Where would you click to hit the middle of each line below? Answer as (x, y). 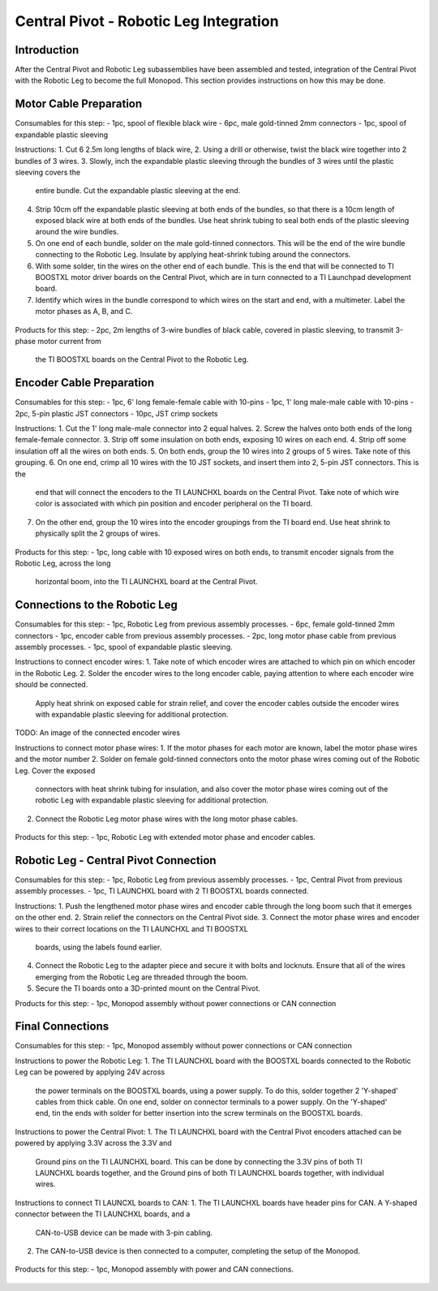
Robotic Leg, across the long (63, 563)
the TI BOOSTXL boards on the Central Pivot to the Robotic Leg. (142, 359)
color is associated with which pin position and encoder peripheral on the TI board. (174, 504)
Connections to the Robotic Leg (97, 605)
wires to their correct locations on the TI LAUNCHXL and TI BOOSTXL (132, 928)
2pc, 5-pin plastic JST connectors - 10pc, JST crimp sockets (116, 413)
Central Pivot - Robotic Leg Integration (147, 21)
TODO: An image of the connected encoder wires (98, 733)
